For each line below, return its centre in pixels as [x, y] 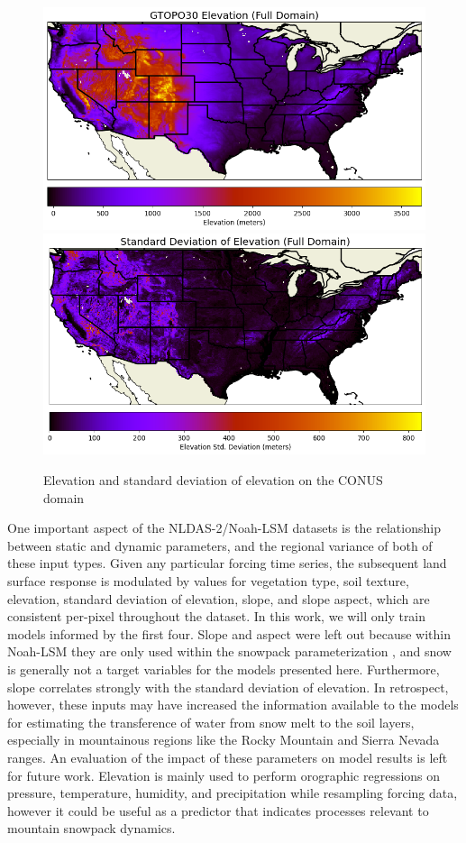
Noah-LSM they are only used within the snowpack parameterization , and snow [229, 651]
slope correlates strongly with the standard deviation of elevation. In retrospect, [228, 687]
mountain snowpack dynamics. [91, 828]
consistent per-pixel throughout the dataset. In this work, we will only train [217, 616]
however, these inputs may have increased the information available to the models [233, 705]
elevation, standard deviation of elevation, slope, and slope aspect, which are [219, 598]
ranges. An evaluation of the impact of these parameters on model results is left [228, 757]
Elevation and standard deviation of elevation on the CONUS [213, 480]
